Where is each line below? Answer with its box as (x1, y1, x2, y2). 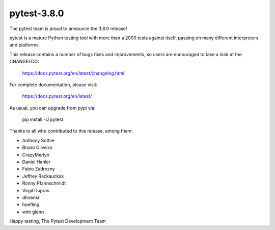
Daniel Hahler (22, 159, 51, 165)
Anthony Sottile (22, 137, 54, 143)
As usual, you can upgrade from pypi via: (9, 105, 96, 111)
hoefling (22, 201, 40, 208)
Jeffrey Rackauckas (22, 173, 64, 179)
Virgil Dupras (22, 187, 49, 193)
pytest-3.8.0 (9, 8, 64, 19)
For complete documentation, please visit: (9, 82, 98, 88)
